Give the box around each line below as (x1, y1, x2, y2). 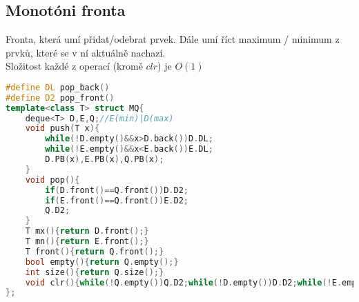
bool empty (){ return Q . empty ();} (25, 256, 179, 267)
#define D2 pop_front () (6, 92, 115, 103)
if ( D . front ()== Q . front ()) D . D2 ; (45, 185, 189, 195)
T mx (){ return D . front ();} (25, 226, 149, 236)
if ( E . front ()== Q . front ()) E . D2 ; (45, 195, 189, 205)
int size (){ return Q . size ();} (25, 267, 164, 277)
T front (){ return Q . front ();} (25, 246, 164, 256)
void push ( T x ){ (25, 123, 100, 134)
